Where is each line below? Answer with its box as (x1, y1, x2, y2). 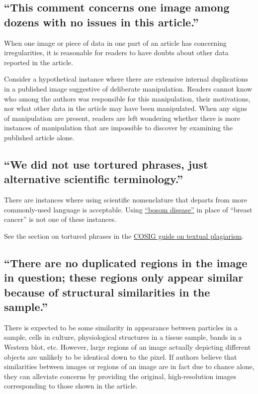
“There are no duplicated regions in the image (4, 255, 248, 270)
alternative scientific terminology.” (4, 171, 183, 187)
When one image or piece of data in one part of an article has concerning (4, 37, 227, 48)
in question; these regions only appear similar (4, 270, 244, 285)
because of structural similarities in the (4, 284, 210, 299)
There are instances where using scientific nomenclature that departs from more (4, 195, 248, 205)
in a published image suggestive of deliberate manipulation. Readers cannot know (4, 83, 253, 94)
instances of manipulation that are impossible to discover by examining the (4, 122, 233, 133)
